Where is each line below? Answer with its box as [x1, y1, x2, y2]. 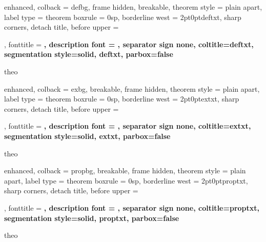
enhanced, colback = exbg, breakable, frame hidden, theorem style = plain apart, [4, 83, 260, 94]
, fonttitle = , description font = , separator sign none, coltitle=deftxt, [4, 38, 254, 49]
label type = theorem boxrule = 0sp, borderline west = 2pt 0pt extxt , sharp [4, 93, 239, 104]
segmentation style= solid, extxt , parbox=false [4, 130, 171, 141]
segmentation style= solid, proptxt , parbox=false [4, 212, 179, 223]
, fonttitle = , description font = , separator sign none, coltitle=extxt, [4, 120, 251, 131]
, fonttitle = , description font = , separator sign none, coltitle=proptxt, [4, 202, 260, 213]
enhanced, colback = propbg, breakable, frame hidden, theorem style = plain [4, 165, 246, 176]
